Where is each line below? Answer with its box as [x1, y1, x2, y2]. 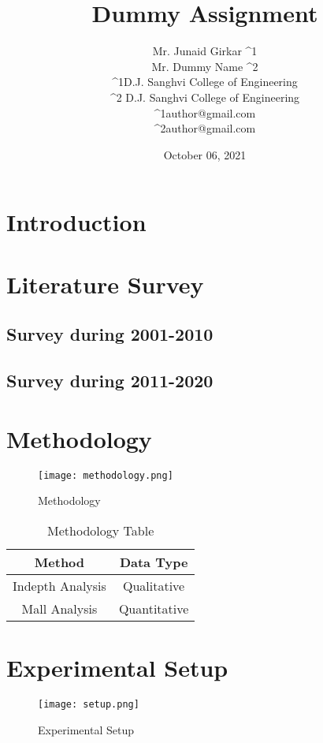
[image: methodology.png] [38, 469, 173, 481]
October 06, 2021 [163, 146, 247, 162]
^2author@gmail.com [154, 120, 256, 136]
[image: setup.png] [38, 698, 139, 710]
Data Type [119, 552, 188, 571]
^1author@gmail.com [154, 104, 256, 121]
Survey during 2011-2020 [6, 368, 213, 393]
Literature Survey [6, 267, 204, 300]
